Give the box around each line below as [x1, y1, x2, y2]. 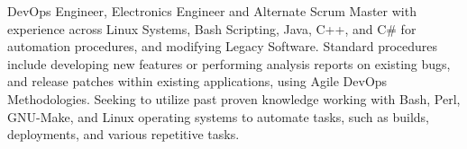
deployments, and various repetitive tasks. [7, 125, 240, 144]
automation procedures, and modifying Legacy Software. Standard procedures [7, 37, 438, 56]
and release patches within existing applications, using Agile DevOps [7, 72, 388, 91]
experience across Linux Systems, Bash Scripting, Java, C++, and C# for [7, 19, 417, 38]
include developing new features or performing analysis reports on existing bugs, [7, 54, 451, 73]
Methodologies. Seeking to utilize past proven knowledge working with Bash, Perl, [7, 89, 461, 108]
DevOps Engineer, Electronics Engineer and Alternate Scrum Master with [7, 2, 417, 20]
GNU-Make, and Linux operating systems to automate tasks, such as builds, [7, 107, 429, 126]
